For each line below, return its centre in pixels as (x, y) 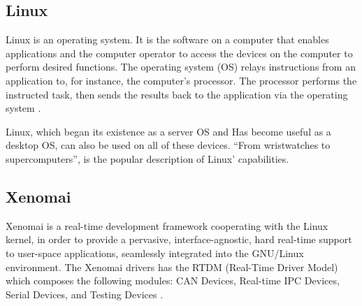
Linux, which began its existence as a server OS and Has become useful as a (168, 131)
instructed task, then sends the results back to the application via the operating (177, 94)
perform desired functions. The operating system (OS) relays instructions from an (181, 67)
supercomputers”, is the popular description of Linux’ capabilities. (147, 158)
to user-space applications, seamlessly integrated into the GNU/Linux (155, 253)
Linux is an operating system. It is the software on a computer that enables (167, 39)
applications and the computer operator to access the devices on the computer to (179, 53)
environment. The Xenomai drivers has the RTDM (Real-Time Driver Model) (172, 267)
